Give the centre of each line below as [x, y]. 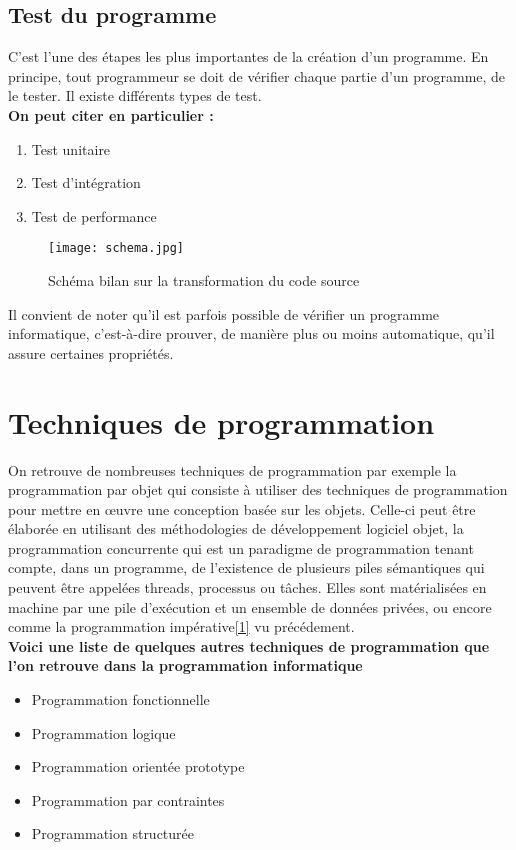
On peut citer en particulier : [111, 114]
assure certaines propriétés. [91, 352]
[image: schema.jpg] [116, 248]
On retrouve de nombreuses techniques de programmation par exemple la [232, 469]
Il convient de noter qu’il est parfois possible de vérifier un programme [224, 313]
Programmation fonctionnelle [120, 699]
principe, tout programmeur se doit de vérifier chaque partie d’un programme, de [257, 75]
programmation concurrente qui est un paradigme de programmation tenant [241, 547]
